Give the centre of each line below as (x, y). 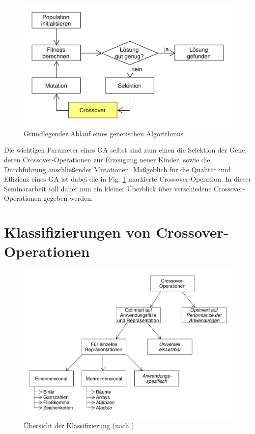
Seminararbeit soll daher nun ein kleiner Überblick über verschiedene (108, 188)
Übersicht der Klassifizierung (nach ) (79, 425)
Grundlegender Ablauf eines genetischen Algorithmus (104, 133)
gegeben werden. (68, 198)
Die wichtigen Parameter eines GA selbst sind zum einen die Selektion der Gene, (126, 150)
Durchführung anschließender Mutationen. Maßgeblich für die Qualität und (117, 169)
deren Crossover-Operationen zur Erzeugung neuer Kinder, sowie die (107, 160)
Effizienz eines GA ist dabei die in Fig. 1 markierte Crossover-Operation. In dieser (128, 179)
